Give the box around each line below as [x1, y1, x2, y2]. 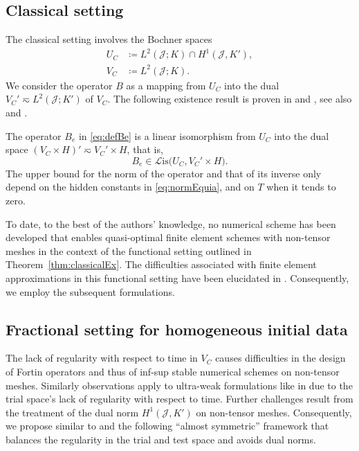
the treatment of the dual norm [6, 405, 139, 419]
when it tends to [266, 179, 336, 194]
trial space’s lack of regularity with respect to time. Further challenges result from [6, 391, 353, 406]
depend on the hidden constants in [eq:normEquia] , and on [6, 179, 255, 194]
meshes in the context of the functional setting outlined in [6, 243, 252, 258]
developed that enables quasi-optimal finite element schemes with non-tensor [6, 230, 331, 245]
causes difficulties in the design [215, 351, 346, 365]
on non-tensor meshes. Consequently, [196, 405, 352, 419]
